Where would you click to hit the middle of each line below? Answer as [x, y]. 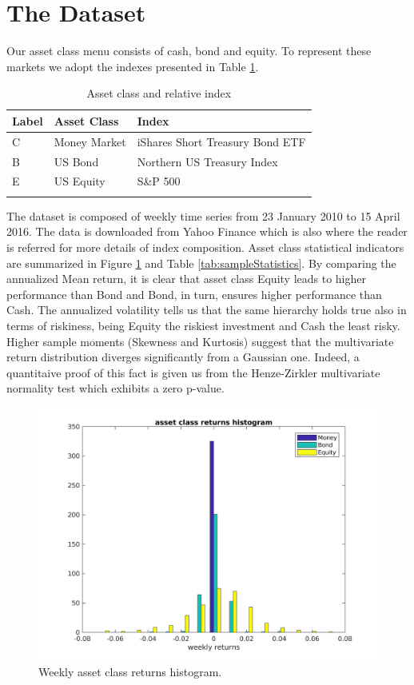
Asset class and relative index [159, 93]
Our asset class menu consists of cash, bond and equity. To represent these [189, 51]
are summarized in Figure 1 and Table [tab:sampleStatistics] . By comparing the [201, 263]
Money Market [90, 141]
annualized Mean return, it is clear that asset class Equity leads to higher [186, 279]
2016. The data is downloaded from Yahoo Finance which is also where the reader [207, 231]
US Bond [76, 161]
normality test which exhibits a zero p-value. [115, 388]
